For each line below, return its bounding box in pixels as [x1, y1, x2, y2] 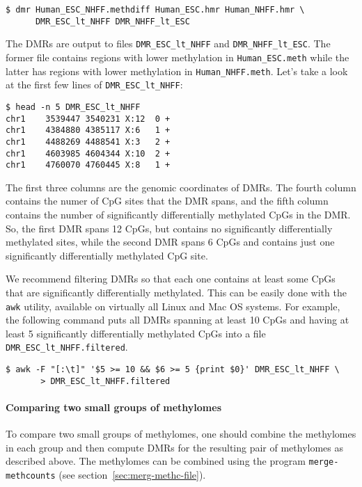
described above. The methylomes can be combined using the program [6, 454, 306, 468]
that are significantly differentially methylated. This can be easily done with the [6, 285, 347, 300]
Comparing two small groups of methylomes [6, 400, 222, 415]
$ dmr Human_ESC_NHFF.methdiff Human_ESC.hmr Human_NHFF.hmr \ [6, 5, 305, 15]
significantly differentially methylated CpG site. [6, 248, 208, 262]
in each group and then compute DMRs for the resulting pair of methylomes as [6, 440, 344, 454]
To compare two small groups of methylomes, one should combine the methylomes [6, 426, 356, 441]
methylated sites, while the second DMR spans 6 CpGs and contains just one [6, 234, 335, 249]
